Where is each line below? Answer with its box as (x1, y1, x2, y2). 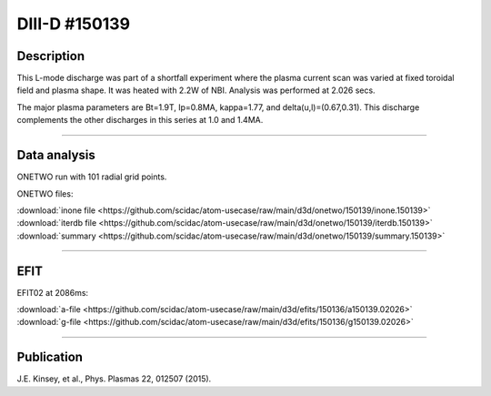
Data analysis (16, 147, 95, 163)
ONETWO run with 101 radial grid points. (16, 171, 167, 182)
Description (16, 48, 85, 64)
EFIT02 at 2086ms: (16, 287, 89, 298)
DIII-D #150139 (16, 14, 131, 34)
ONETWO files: (16, 188, 74, 199)
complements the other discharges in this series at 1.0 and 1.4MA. (16, 115, 264, 126)
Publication (16, 350, 84, 365)
